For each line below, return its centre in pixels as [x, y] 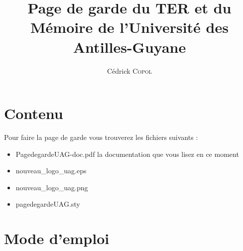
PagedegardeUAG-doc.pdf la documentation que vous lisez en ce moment [127, 154]
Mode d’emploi [57, 238]
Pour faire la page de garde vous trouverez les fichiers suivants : [101, 137]
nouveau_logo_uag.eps [51, 171]
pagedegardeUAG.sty [48, 204]
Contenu [34, 113]
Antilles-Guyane [129, 47]
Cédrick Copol [129, 70]
